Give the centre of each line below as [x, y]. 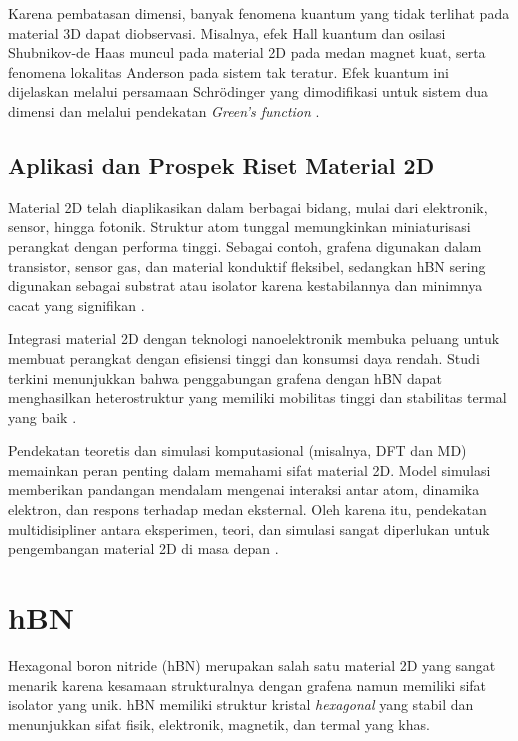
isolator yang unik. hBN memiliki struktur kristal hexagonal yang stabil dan [241, 704]
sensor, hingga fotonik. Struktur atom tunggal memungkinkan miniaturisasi [239, 226]
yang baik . [42, 416]
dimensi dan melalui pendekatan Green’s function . [164, 110]
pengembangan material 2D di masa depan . [143, 548]
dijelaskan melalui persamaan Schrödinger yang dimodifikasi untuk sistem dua [248, 91]
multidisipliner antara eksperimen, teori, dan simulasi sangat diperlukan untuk [249, 528]
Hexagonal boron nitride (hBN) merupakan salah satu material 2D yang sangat [252, 664]
